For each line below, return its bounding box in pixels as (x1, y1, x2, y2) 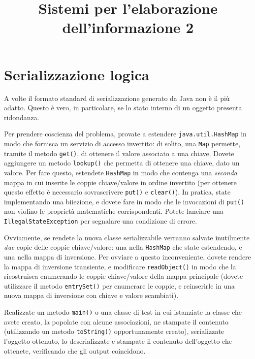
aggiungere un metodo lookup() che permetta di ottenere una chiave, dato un (4, 158, 240, 168)
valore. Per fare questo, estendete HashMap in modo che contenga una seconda (4, 167, 237, 177)
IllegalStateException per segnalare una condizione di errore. (4, 216, 197, 226)
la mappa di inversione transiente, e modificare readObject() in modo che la (4, 261, 236, 271)
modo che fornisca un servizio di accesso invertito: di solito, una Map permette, (4, 138, 241, 148)
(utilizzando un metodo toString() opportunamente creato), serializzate (4, 326, 224, 336)
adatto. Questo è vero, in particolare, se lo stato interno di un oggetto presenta (4, 102, 242, 113)
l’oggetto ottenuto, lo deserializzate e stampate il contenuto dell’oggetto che (4, 335, 232, 346)
